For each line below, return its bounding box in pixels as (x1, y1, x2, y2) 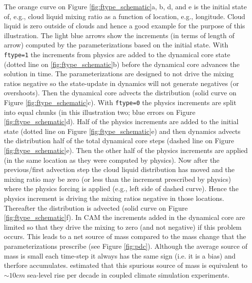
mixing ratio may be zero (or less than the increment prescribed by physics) (4, 174, 231, 184)
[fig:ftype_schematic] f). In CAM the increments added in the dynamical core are (4, 212, 245, 222)
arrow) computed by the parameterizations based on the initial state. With (4, 40, 229, 50)
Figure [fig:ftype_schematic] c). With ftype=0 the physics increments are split (4, 97, 236, 107)
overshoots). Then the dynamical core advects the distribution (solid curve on (4, 87, 237, 98)
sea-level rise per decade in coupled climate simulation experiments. (27, 269, 230, 280)
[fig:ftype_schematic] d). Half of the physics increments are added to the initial (4, 116, 239, 127)
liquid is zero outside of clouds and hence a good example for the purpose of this (4, 21, 245, 31)
